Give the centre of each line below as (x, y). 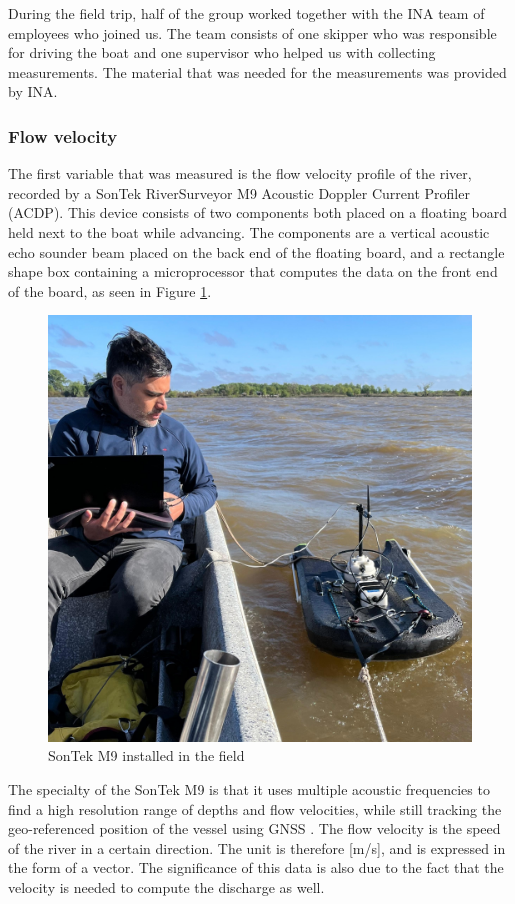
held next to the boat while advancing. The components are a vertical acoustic (249, 231)
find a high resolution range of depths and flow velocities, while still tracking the (255, 808)
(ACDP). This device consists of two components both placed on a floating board (257, 212)
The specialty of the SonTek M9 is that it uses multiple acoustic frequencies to (249, 789)
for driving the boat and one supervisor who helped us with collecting (222, 52)
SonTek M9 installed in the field (146, 755)
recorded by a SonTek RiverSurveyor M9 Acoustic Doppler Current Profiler (239, 192)
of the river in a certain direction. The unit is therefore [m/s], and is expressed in (257, 847)
